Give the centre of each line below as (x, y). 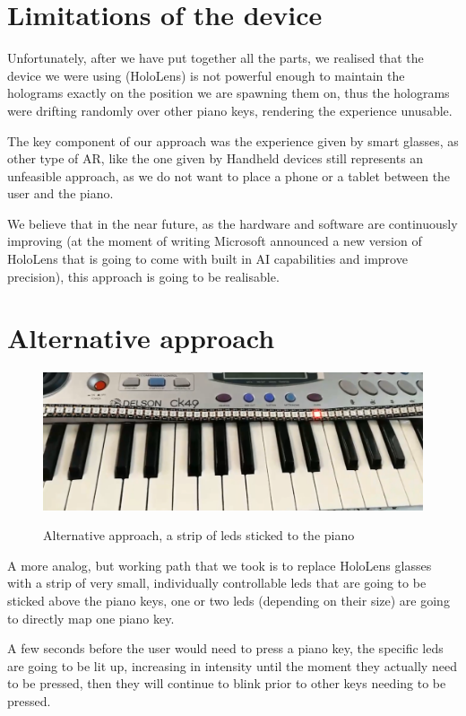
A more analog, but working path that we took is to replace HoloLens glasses (220, 565)
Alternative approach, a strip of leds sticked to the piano (199, 535)
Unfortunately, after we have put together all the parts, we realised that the (216, 58)
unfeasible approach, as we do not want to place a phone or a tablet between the (229, 175)
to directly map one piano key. (91, 618)
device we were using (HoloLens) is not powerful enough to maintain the (206, 75)
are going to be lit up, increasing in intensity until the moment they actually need (232, 665)
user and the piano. (60, 193)
